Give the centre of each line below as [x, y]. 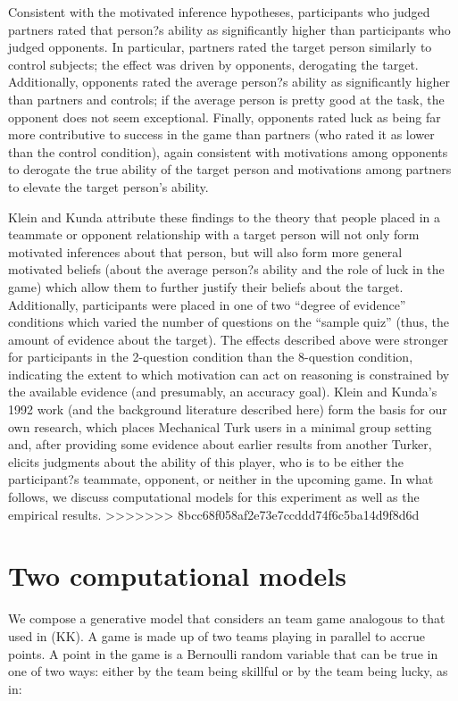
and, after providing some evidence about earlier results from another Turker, [220, 444]
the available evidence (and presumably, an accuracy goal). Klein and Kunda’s [223, 392]
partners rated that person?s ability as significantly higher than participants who [229, 29]
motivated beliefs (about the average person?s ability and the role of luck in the [226, 269]
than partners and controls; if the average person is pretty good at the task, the [226, 99]
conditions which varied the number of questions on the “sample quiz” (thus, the [229, 322]
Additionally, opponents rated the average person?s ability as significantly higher [229, 82]
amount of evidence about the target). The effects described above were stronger [229, 339]
